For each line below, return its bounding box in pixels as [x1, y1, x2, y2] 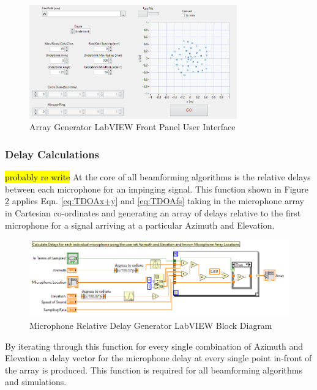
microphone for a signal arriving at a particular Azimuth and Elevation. [5, 218, 275, 231]
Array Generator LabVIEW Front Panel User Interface [29, 120, 236, 133]
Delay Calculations [5, 146, 100, 161]
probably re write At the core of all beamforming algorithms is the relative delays [5, 171, 311, 183]
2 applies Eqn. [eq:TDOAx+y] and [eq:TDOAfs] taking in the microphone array [5, 194, 304, 207]
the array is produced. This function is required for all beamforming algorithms [5, 363, 303, 376]
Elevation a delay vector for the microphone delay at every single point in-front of [5, 351, 312, 364]
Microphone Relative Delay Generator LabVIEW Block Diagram [29, 319, 272, 332]
